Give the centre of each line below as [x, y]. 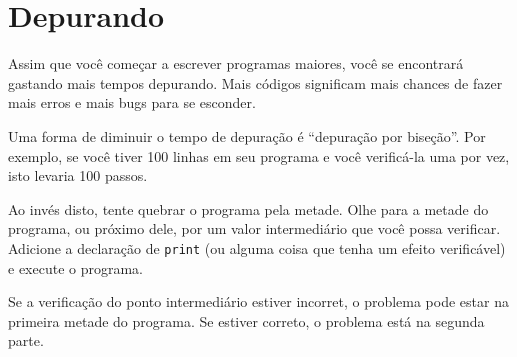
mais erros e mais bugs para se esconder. [132, 102]
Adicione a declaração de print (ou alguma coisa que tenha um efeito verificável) [257, 247]
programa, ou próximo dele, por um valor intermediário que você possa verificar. [254, 228]
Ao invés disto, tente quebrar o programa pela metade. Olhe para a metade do [248, 208]
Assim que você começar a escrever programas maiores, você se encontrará [236, 63]
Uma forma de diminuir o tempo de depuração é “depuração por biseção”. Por [247, 135]
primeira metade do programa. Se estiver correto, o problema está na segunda [246, 320]
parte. [26, 340]
